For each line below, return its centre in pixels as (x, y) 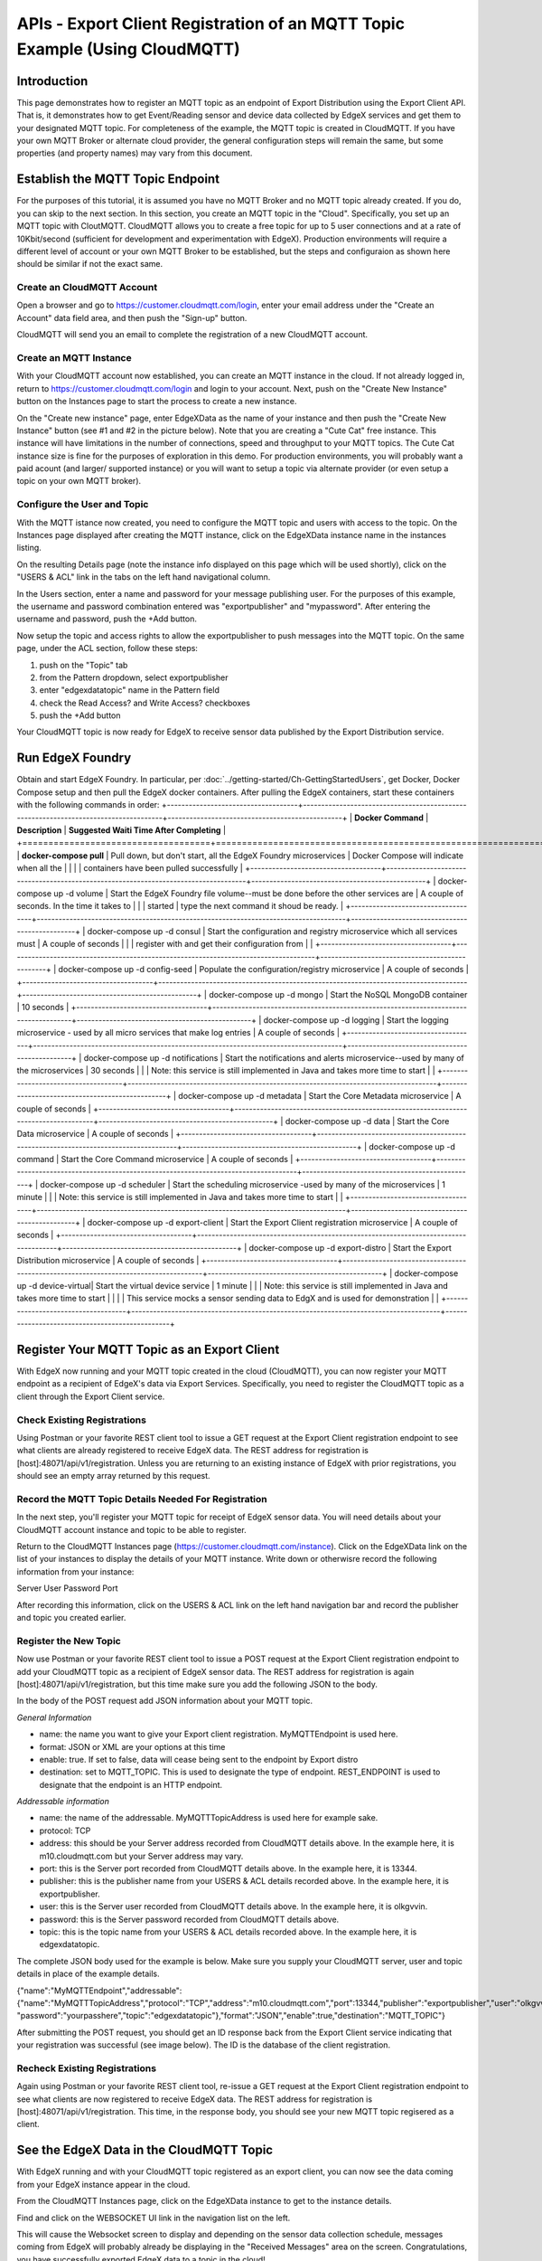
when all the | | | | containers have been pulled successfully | (130, 868)
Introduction (52, 81)
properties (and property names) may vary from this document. (135, 153)
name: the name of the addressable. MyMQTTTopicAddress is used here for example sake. (209, 1818)
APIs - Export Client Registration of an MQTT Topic (211, 24)
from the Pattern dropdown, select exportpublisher (134, 677)
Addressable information (63, 1802)
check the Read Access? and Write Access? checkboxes (145, 703)
